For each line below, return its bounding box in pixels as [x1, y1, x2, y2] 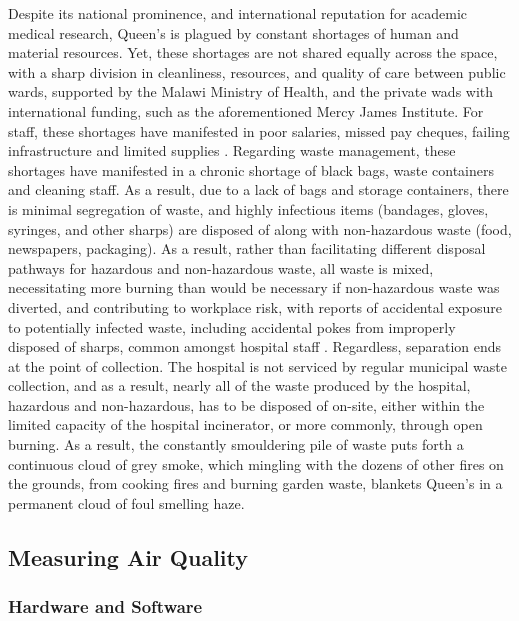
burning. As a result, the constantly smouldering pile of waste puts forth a [8, 434, 464, 455]
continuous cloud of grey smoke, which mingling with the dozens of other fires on [8, 453, 504, 474]
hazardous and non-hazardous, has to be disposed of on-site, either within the [8, 394, 485, 415]
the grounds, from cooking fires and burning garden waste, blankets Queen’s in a [8, 473, 503, 494]
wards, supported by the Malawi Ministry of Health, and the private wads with [8, 81, 494, 102]
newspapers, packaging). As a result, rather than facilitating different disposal [8, 238, 486, 259]
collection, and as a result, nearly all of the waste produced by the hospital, [8, 375, 471, 396]
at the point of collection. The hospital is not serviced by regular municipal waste [8, 355, 507, 376]
